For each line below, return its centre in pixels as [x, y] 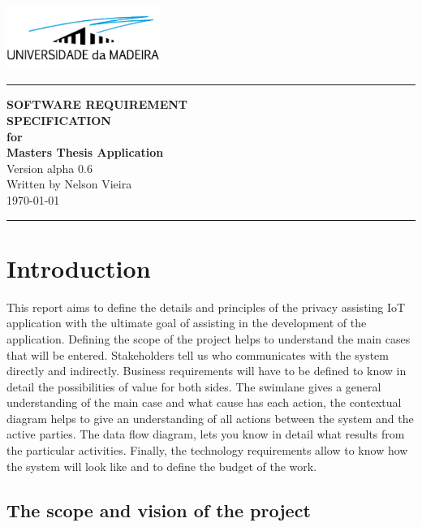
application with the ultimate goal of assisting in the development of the [187, 323]
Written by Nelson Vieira [69, 184]
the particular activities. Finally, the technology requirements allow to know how [207, 450]
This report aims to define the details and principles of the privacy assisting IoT [206, 307]
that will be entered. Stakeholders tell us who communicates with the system [198, 354]
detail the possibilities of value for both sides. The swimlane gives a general [194, 386]
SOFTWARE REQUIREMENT [97, 104]
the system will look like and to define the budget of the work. [162, 466]
